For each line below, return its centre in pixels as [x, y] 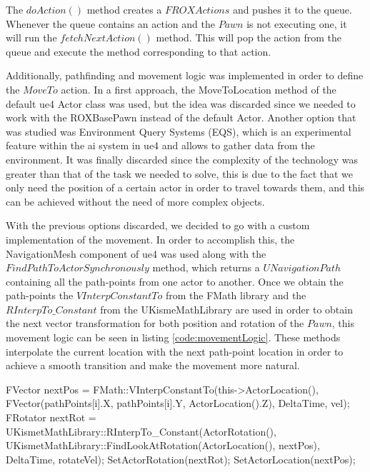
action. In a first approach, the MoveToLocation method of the [199, 89]
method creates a [124, 9]
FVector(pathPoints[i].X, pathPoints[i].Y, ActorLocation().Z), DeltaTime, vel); [178, 403]
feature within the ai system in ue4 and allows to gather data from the [160, 145]
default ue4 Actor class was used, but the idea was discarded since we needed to [181, 103]
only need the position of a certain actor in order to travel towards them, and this [185, 187]
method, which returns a [206, 267]
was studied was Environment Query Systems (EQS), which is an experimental [179, 131]
